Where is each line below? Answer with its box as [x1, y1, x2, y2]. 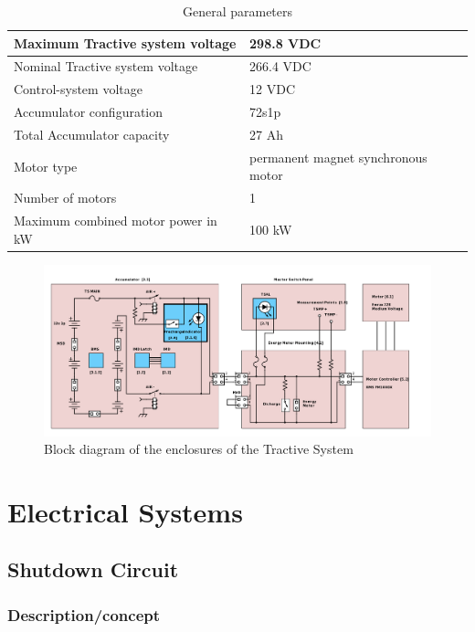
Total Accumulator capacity [14, 124, 170, 143]
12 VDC [249, 79, 295, 99]
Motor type [14, 156, 78, 175]
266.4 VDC [249, 57, 311, 76]
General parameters [182, 2, 293, 20]
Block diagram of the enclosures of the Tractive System [44, 439, 354, 458]
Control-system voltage [14, 79, 142, 99]
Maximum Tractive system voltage [14, 33, 237, 52]
